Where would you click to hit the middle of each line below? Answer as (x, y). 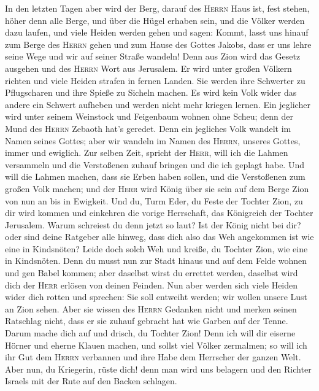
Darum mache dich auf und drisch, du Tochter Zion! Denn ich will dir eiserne (150, 333)
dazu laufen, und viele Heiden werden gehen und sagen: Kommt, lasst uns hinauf (157, 32)
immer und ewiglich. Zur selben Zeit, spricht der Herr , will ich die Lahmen (147, 153)
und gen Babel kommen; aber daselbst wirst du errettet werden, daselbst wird (152, 273)
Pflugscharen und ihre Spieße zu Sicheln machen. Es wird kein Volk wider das (151, 92)
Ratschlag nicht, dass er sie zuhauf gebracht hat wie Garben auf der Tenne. (147, 321)
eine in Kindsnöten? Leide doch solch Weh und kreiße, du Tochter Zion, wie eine (156, 248)
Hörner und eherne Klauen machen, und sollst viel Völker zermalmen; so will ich (156, 345)
